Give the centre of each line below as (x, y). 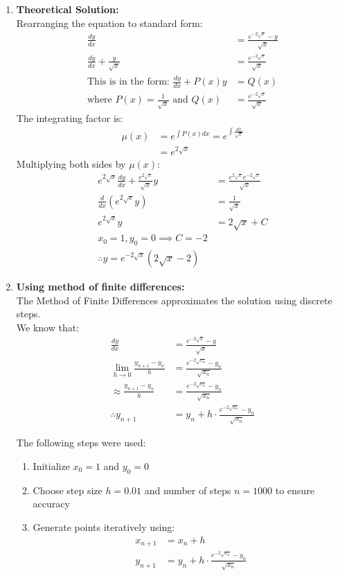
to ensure (295, 490)
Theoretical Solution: (68, 9)
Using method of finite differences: (100, 287)
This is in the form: (128, 82)
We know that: (48, 327)
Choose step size (68, 490)
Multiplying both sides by (71, 164)
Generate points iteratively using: (104, 526)
